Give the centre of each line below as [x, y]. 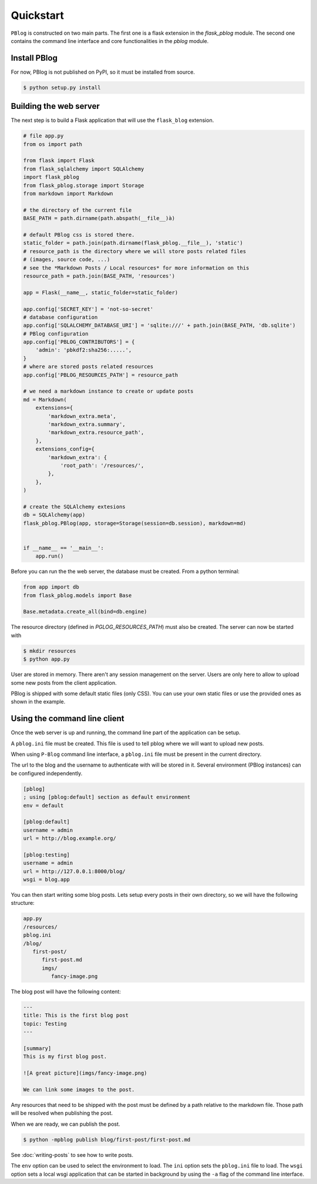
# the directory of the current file [77, 210]
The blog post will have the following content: [66, 991]
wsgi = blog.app [47, 880]
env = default [43, 805]
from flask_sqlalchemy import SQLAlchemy [84, 169]
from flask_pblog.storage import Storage [84, 185]
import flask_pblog [51, 177]
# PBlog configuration [56, 334]
